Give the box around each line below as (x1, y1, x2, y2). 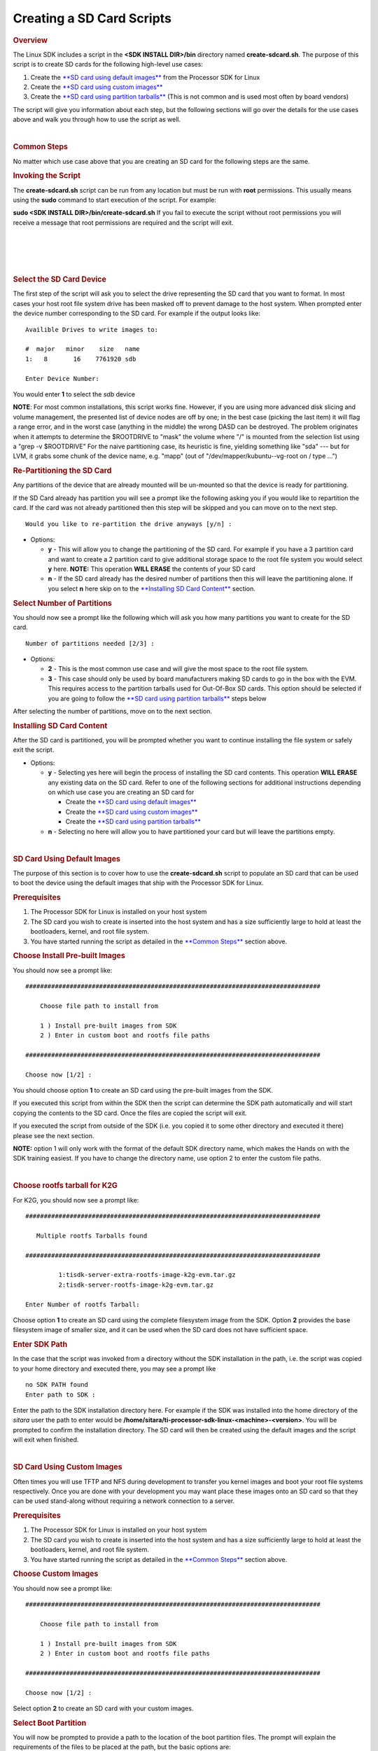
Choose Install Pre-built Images (13, 951, 125, 961)
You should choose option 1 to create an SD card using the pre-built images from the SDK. (13, 1086, 273, 1094)
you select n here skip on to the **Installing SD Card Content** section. (48, 584, 255, 593)
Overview (13, 35, 48, 45)
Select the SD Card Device (13, 275, 106, 284)
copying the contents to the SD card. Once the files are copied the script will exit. (13, 1109, 248, 1117)
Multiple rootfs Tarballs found (36, 1231, 148, 1240)
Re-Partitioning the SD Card (13, 466, 112, 476)
